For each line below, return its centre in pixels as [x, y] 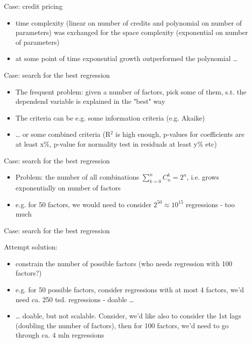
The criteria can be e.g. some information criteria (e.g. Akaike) [110, 117]
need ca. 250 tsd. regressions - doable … [75, 299]
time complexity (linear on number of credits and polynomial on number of [129, 22]
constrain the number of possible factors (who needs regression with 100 [124, 263]
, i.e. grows [203, 177]
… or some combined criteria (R [63, 134]
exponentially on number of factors [68, 187]
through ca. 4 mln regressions [60, 335]
